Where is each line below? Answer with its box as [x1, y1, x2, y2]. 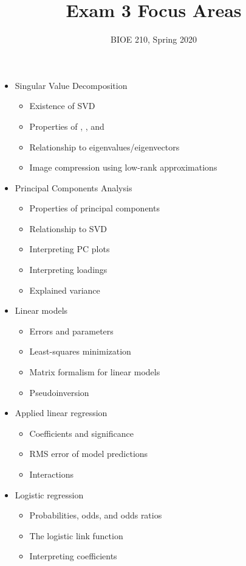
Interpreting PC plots [29, 242, 110, 255]
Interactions [29, 468, 74, 480]
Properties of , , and [29, 119, 104, 132]
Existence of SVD [29, 99, 95, 112]
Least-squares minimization [29, 345, 131, 358]
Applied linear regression [15, 406, 108, 419]
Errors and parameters [29, 324, 114, 337]
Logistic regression [15, 488, 84, 501]
